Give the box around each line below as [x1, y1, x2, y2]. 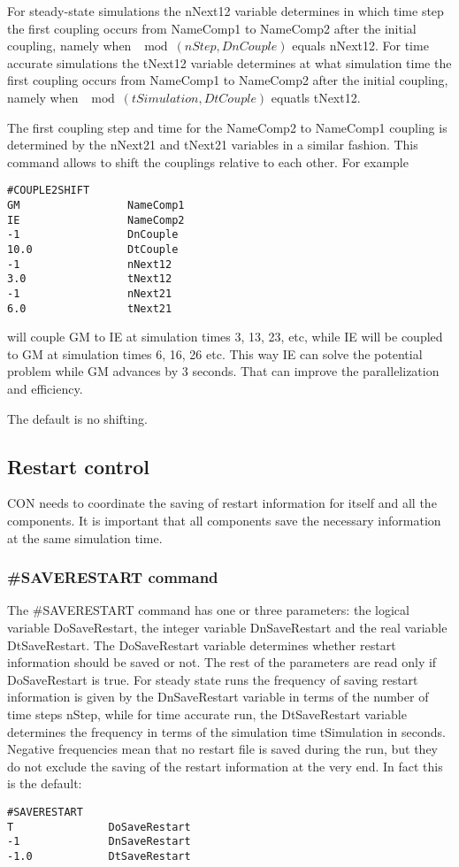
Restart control [7, 452, 149, 480]
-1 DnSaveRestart [7, 835, 191, 848]
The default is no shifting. [7, 409, 148, 427]
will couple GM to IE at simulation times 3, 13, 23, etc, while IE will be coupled [7, 327, 443, 346]
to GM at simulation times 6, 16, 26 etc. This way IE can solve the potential [7, 344, 423, 363]
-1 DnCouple [7, 228, 179, 242]
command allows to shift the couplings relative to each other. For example [7, 152, 409, 171]
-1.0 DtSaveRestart [7, 849, 191, 863]
